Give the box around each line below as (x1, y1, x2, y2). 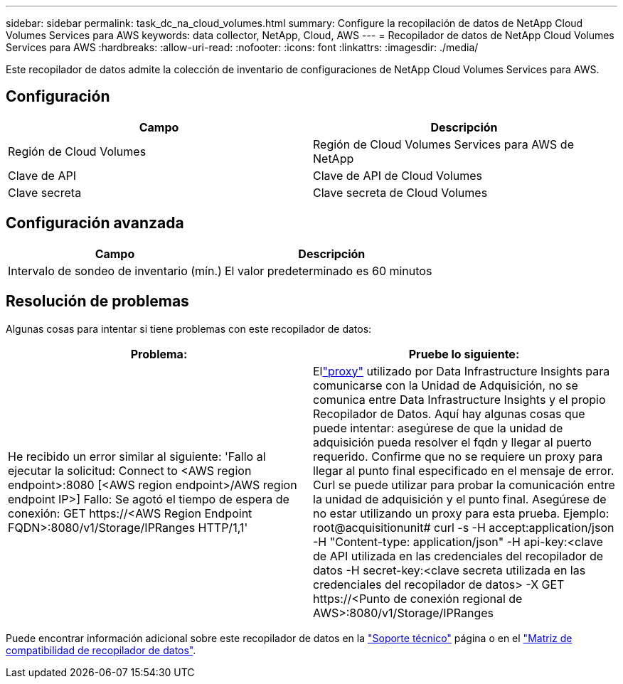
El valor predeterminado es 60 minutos (224, 263, 432, 278)
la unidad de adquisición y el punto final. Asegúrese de (313, 491, 607, 506)
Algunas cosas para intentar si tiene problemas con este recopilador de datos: (6, 322, 372, 335)
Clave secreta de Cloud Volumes (313, 185, 488, 200)
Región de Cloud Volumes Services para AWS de (313, 137, 574, 151)
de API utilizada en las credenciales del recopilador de (313, 548, 604, 563)
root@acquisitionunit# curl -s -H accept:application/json (313, 520, 614, 535)
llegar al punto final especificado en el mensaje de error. (313, 463, 614, 478)
